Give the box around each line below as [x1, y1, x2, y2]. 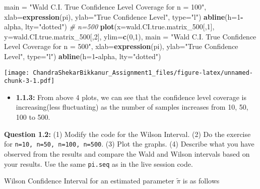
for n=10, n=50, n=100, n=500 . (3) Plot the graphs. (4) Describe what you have [4, 138, 254, 149]
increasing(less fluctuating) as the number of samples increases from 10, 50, [16, 102, 248, 112]
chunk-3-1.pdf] [4, 77, 55, 85]
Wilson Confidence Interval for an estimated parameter [4, 175, 174, 186]
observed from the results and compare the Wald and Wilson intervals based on [4, 148, 250, 159]
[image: [4, 69, 30, 76]
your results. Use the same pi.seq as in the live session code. [4, 158, 193, 169]
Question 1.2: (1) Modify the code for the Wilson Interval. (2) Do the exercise [4, 128, 251, 139]
